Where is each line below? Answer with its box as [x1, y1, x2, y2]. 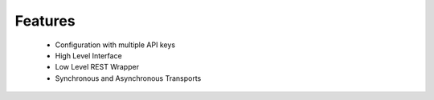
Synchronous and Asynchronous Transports [55, 73, 202, 83]
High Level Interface [55, 50, 122, 60]
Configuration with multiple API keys [55, 40, 176, 50]
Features [14, 12, 76, 30]
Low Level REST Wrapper [55, 62, 140, 72]
